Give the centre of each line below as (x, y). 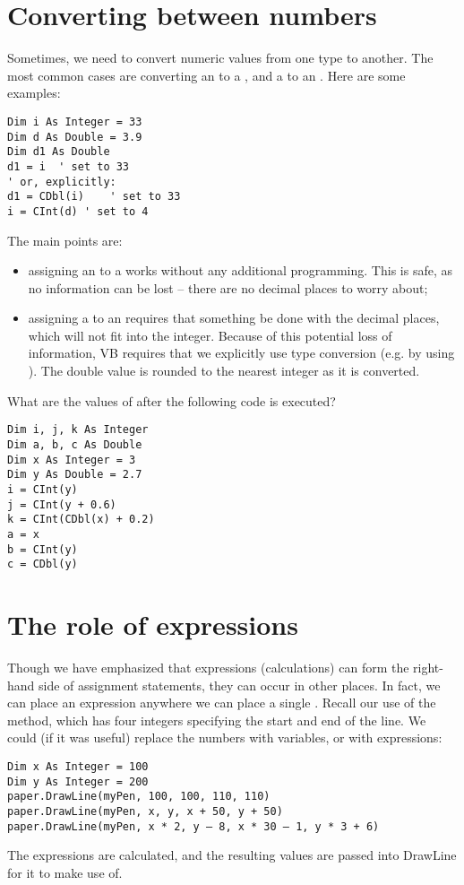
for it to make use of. (65, 872)
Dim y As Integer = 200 (78, 781)
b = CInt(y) (43, 549)
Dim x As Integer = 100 (78, 766)
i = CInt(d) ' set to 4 (78, 211)
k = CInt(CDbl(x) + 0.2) (81, 520)
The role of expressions (153, 624)
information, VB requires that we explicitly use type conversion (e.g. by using (241, 353)
